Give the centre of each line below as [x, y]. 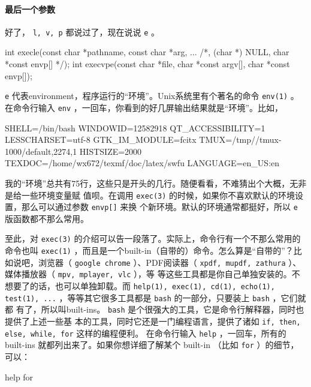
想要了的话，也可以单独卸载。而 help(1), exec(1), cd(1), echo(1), [140, 286]
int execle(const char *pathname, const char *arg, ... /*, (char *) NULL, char [147, 52]
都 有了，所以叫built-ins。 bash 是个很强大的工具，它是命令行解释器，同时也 [155, 309]
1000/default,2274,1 [41, 151]
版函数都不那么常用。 [47, 218]
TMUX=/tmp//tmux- [240, 139]
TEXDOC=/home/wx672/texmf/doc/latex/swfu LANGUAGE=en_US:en [142, 163]
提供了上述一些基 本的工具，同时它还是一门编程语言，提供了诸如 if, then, [153, 321]
